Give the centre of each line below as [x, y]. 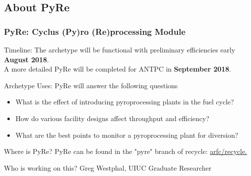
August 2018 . [26, 59]
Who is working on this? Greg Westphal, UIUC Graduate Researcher [108, 167]
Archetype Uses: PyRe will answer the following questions [91, 85]
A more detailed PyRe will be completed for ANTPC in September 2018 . [118, 69]
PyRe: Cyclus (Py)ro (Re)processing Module [95, 31]
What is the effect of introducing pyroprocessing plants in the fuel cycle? [125, 102]
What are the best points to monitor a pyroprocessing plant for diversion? [127, 135]
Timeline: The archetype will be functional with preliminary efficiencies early [120, 50]
